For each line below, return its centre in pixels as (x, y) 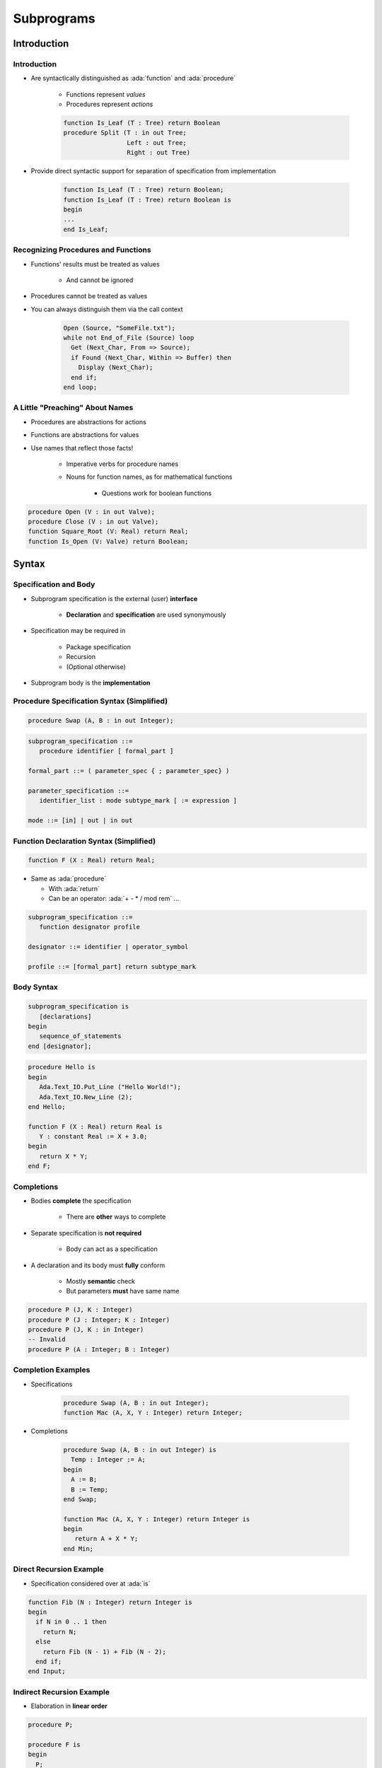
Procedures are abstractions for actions (88, 421)
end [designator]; (60, 1046)
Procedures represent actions (110, 104)
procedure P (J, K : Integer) (80, 1310)
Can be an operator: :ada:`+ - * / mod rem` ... (114, 899)
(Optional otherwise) (96, 667)
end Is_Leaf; (86, 229)
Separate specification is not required (86, 1233)
